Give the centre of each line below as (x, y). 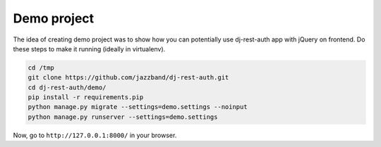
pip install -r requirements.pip (86, 97)
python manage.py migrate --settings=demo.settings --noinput (138, 107)
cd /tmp (41, 68)
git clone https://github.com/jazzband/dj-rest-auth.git (128, 78)
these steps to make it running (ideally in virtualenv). (89, 49)
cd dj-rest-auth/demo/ (67, 87)
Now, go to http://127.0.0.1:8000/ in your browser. (95, 135)
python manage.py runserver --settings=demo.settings (123, 117)
